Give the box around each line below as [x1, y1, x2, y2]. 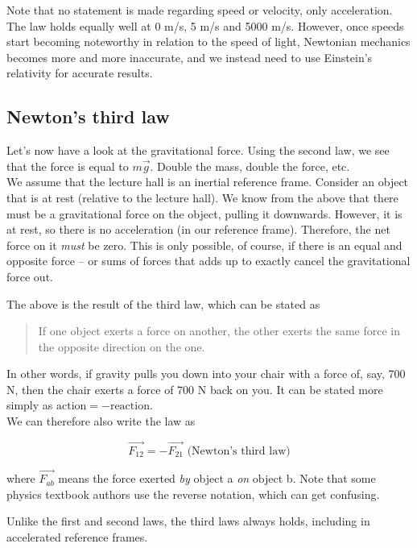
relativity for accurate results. [6, 64, 153, 81]
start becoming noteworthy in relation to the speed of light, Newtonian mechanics [6, 33, 411, 50]
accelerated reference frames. [6, 528, 148, 545]
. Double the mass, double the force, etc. [150, 157, 350, 174]
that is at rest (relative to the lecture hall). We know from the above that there [6, 189, 398, 205]
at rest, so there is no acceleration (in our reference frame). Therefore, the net [6, 221, 390, 238]
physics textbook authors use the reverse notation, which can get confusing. [6, 485, 380, 502]
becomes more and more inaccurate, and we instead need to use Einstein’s [6, 48, 373, 65]
